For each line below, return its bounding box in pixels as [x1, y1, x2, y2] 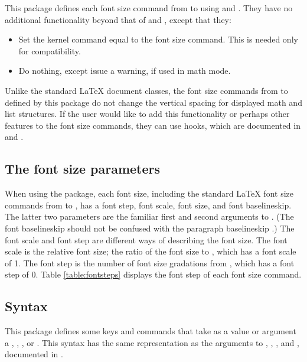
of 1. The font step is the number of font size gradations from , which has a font [5, 256, 295, 269]
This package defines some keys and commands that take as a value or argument [5, 325, 296, 337]
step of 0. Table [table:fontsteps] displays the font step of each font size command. [5, 268, 302, 281]
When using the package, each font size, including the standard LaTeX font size [5, 187, 293, 200]
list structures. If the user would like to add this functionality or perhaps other [5, 107, 290, 120]
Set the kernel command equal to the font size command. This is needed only [18, 33, 298, 45]
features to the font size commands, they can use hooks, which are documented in [5, 119, 301, 131]
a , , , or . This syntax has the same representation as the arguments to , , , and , [5, 336, 299, 348]
